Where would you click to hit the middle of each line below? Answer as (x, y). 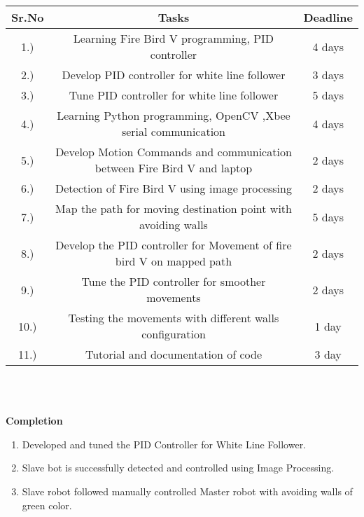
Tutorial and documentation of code (174, 354)
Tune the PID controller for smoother (174, 281)
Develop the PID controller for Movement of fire (174, 245)
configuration (174, 334)
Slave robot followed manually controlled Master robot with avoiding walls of (187, 491)
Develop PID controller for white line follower (174, 75)
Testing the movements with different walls (174, 318)
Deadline (328, 17)
